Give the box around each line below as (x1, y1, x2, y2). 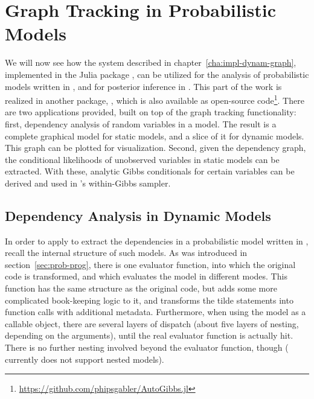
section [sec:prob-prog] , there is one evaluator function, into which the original (5, 258, 296, 270)
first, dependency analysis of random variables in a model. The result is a (5, 117, 277, 130)
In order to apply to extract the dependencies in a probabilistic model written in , (5, 234, 309, 247)
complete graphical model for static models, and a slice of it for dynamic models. (5, 129, 304, 142)
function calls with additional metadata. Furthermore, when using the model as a (5, 305, 306, 318)
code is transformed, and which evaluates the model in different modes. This (5, 270, 287, 282)
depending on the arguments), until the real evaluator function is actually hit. (5, 329, 293, 342)
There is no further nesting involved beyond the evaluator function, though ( (5, 341, 289, 354)
